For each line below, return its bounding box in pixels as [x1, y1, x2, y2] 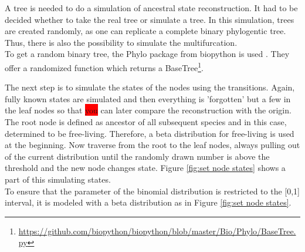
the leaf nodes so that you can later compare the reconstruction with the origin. [5, 104, 292, 116]
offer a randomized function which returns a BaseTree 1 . [5, 59, 204, 73]
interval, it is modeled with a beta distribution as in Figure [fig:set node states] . [5, 196, 292, 209]
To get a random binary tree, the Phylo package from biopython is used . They [5, 48, 290, 60]
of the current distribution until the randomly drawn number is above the [5, 150, 270, 162]
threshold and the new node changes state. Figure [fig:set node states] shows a [5, 162, 286, 174]
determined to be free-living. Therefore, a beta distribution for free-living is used [5, 127, 294, 139]
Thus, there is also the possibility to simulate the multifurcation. [5, 36, 238, 48]
